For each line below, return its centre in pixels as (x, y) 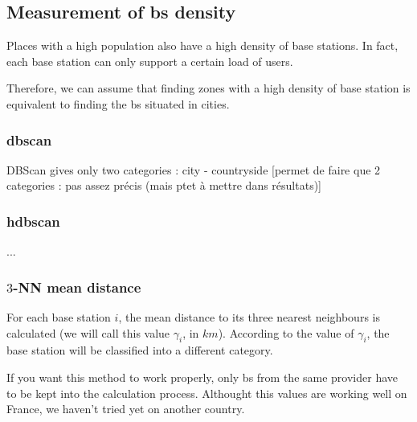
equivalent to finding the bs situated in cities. (118, 103)
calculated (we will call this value (88, 332)
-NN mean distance (77, 287)
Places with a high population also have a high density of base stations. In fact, (202, 45)
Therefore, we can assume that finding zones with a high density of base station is (208, 88)
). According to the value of (286, 332)
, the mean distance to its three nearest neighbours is (249, 317)
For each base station (59, 317)
